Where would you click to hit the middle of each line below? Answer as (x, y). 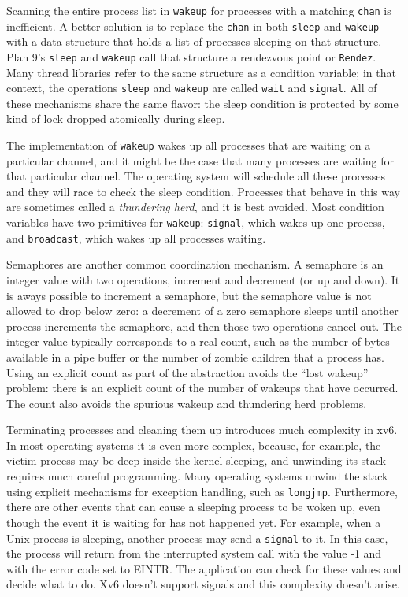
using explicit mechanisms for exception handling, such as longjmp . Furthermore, (202, 491)
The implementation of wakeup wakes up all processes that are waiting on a (189, 145)
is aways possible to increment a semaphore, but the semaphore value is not (189, 295)
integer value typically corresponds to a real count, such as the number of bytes (198, 341)
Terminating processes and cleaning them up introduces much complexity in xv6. (202, 430)
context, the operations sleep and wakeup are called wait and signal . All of (192, 88)
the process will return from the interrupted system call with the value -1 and (194, 553)
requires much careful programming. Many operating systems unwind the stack (197, 476)
